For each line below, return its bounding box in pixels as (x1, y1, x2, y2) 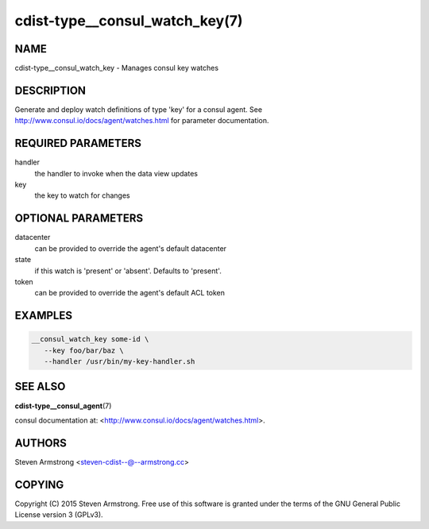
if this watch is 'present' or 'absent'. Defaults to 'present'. (34, 266, 222, 276)
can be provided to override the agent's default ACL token (34, 288, 226, 298)
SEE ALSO (14, 380, 66, 393)
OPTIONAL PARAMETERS (14, 211, 144, 226)
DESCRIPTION (14, 83, 87, 97)
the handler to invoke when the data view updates (34, 168, 199, 178)
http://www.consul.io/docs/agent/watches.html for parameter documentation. (14, 116, 269, 125)
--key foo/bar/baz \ (44, 346, 125, 355)
